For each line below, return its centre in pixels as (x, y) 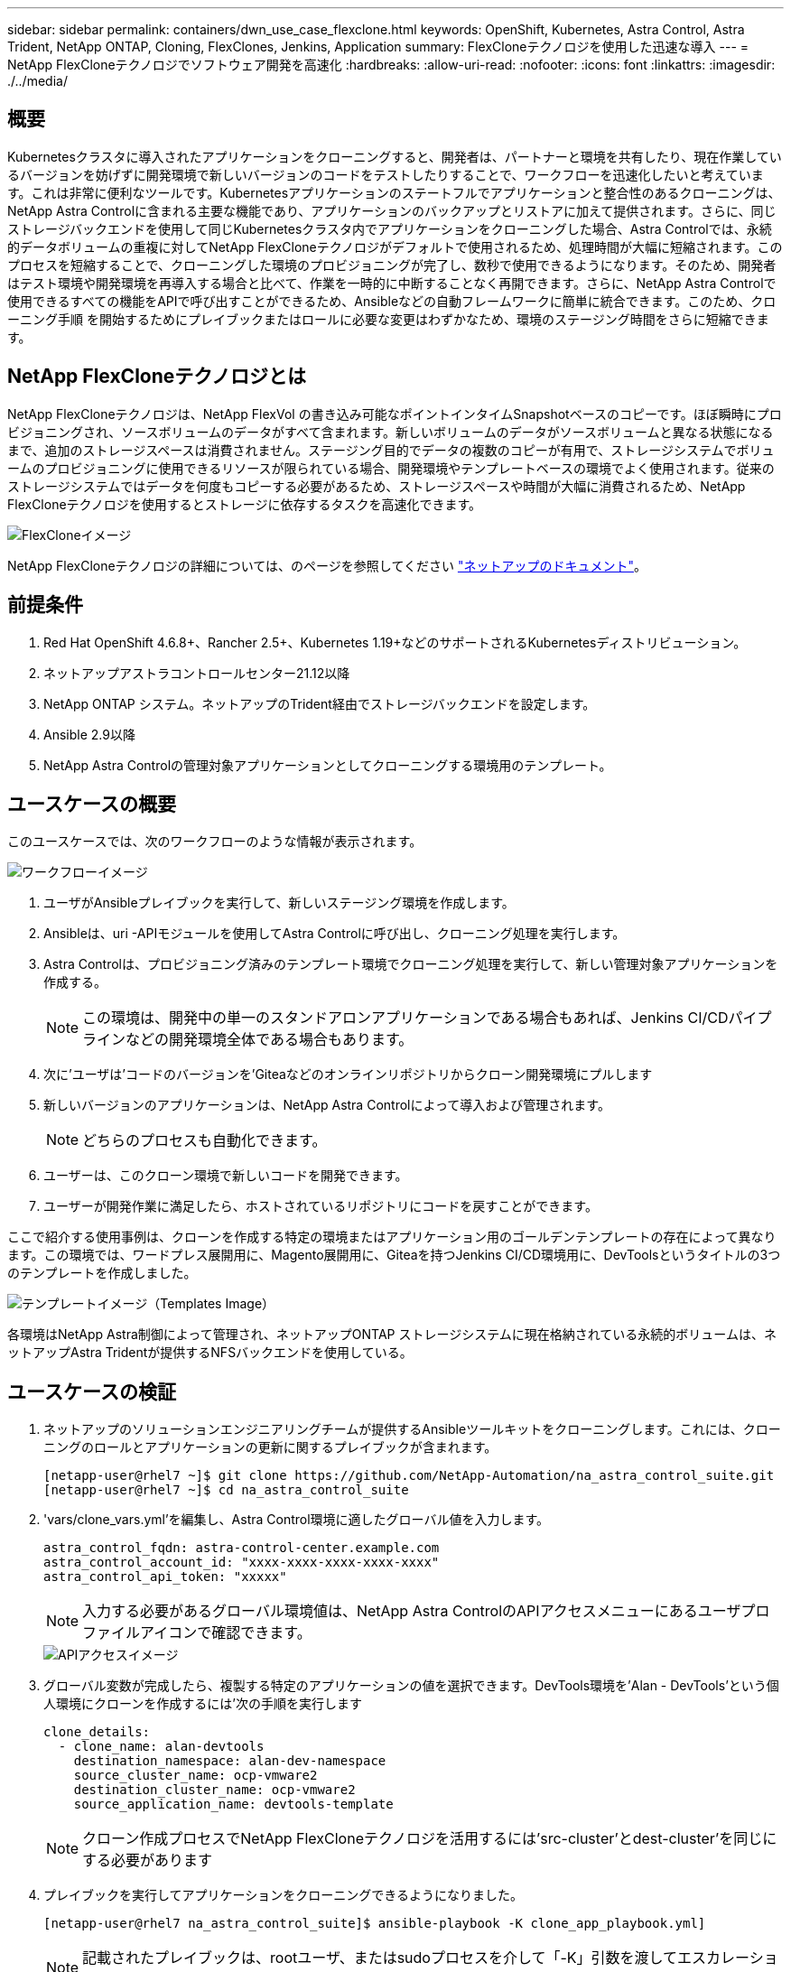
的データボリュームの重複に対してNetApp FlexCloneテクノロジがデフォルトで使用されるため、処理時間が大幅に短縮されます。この (395, 246)
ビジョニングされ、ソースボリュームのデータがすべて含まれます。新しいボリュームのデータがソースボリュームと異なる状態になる (391, 432)
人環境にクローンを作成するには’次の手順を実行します (203, 1704)
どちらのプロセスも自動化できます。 (205, 1141)
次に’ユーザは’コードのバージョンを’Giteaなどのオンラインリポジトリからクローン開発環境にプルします (348, 1074)
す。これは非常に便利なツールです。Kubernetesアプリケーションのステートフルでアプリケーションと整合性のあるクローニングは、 (394, 192)
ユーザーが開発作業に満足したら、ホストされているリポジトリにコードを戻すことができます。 (321, 1206)
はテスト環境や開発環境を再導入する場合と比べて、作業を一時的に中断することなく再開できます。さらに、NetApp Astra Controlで (392, 283)
